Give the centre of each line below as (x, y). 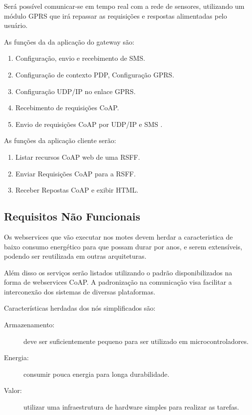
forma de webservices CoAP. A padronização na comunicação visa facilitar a (118, 282)
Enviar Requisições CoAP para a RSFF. (75, 173)
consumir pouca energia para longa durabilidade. (96, 374)
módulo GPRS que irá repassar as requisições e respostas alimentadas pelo (115, 15)
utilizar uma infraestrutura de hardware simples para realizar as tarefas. (131, 407)
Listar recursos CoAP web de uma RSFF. (78, 157)
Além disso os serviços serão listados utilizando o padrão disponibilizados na (118, 272)
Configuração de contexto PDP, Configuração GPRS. (95, 74)
